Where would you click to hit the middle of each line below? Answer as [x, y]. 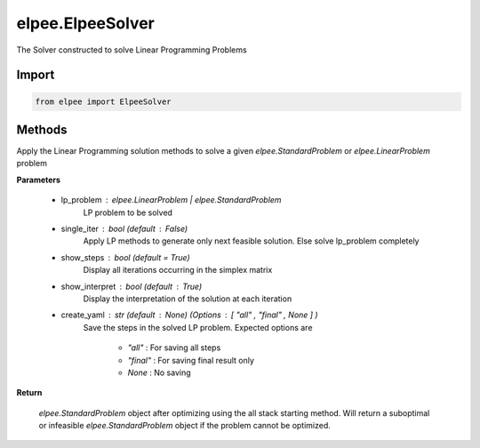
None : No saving [159, 372]
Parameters [39, 180]
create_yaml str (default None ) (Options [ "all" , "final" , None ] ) [190, 315]
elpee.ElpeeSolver [85, 23]
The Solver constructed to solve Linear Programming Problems [132, 50]
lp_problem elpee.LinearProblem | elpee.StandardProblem [171, 200]
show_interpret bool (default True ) [132, 286]
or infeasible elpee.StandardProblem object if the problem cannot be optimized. [184, 426]
